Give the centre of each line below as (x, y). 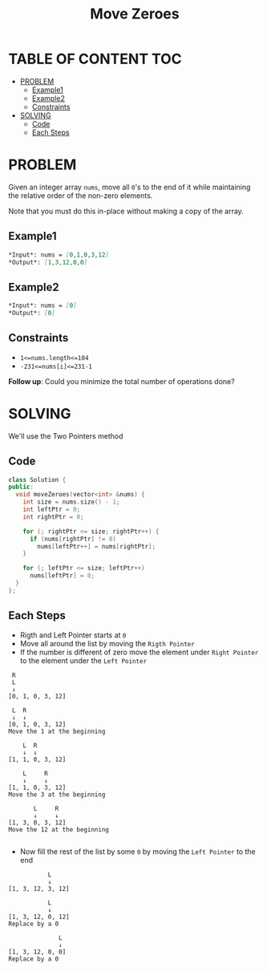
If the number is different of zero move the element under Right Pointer (139, 652)
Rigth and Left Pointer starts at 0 (73, 635)
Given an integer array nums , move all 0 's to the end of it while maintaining (129, 187)
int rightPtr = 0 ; (53, 517)
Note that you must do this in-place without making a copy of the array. (126, 211)
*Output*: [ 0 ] (32, 314)
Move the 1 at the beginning (57, 731)
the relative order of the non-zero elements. (81, 195)
